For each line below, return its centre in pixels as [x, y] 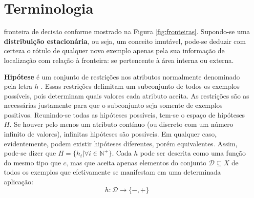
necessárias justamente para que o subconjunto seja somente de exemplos [113, 105]
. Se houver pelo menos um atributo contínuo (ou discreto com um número [121, 124]
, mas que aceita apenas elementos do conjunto [136, 162]
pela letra [18, 86]
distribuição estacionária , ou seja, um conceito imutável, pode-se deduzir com [125, 41]
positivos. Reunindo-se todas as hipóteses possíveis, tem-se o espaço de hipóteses [125, 114]
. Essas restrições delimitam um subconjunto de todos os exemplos [140, 86]
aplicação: [19, 182]
